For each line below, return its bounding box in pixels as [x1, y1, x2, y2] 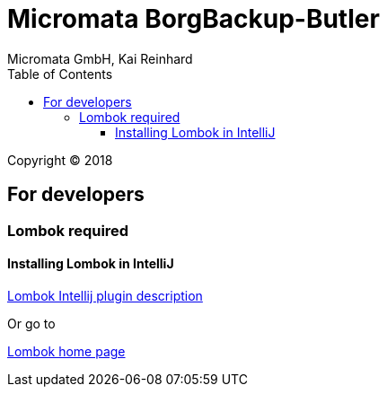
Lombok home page [7, 343, 126, 359]
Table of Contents [7, 66, 113, 82]
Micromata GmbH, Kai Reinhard [7, 50, 193, 66]
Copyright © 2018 [7, 152, 113, 168]
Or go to [7, 315, 56, 331]
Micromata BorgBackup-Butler [7, 4, 380, 34]
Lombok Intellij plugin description [7, 287, 203, 303]
